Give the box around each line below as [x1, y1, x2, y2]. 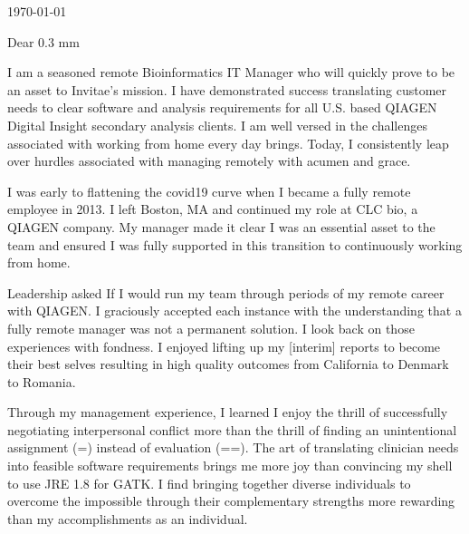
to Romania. [7, 372, 76, 391]
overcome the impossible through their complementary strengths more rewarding [7, 491, 455, 510]
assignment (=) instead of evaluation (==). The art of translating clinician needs [7, 438, 459, 457]
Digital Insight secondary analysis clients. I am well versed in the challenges [7, 115, 427, 134]
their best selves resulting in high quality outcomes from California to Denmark [7, 354, 449, 374]
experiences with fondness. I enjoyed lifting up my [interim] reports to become [7, 336, 441, 355]
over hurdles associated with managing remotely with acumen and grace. [7, 151, 411, 170]
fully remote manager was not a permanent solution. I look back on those [7, 318, 415, 337]
